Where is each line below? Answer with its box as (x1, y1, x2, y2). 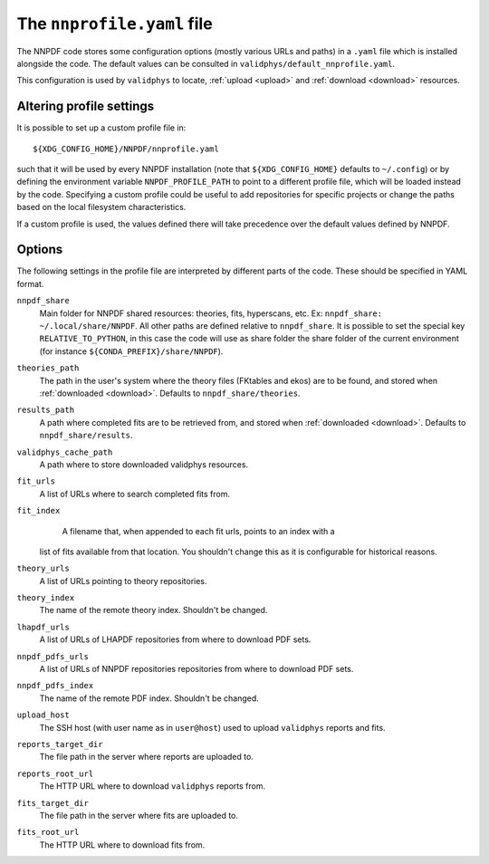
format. (16, 278, 44, 289)
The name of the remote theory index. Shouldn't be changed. (39, 605, 268, 616)
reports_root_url (16, 768, 94, 779)
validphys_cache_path (16, 446, 113, 457)
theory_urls (16, 563, 70, 574)
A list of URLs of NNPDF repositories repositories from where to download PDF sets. (39, 664, 354, 675)
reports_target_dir (16, 739, 103, 749)
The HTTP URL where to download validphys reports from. (39, 781, 266, 792)
